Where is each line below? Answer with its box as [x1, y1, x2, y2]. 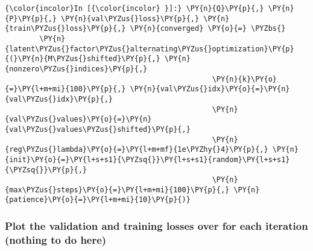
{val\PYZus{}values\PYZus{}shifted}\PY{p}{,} [5, 125, 191, 134]
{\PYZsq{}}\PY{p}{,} [5, 165, 87, 174]
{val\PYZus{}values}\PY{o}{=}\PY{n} [5, 115, 152, 124]
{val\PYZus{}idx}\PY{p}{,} [5, 94, 113, 103]
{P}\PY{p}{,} [5, 14, 57, 23]
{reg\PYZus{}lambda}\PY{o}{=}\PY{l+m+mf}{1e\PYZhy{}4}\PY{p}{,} [5, 145, 268, 154]
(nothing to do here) [5, 232, 107, 247]
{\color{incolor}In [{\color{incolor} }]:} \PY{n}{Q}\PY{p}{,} [5, 4, 264, 13]
